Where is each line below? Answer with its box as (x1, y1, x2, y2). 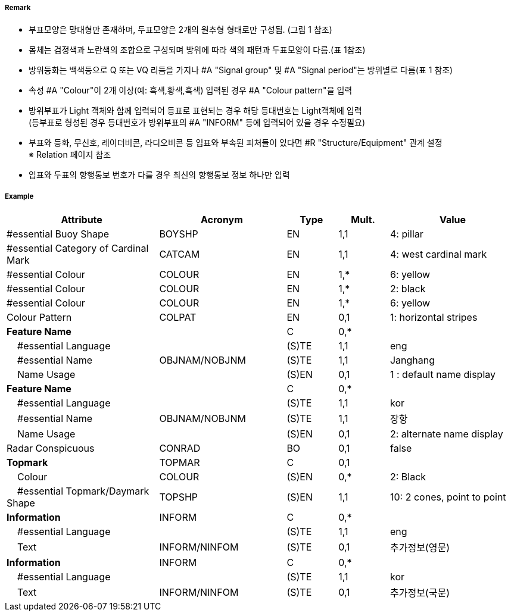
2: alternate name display (390, 428, 503, 440)
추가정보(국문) (390, 587, 450, 599)
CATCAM (159, 248, 200, 261)
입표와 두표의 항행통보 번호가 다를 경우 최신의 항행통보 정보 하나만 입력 (29, 170, 290, 180)
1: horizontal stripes (390, 311, 478, 324)
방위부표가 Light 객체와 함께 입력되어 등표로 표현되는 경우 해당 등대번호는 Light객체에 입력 (29, 105, 362, 116)
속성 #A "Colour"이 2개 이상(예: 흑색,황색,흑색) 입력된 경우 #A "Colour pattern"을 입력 (29, 85, 353, 96)
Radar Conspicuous (7, 442, 95, 455)
